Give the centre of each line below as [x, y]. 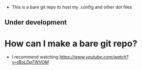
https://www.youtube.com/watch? [94, 57]
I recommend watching [35, 57]
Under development [36, 22]
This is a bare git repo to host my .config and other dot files [72, 7]
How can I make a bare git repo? [71, 43]
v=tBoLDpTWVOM [30, 62]
